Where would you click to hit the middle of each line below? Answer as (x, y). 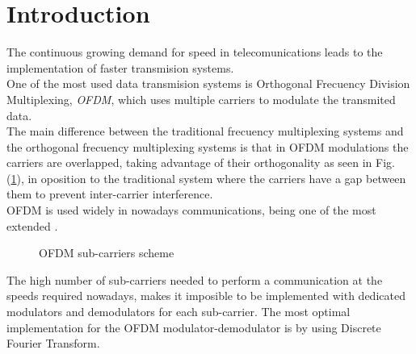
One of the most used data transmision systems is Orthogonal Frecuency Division (208, 83)
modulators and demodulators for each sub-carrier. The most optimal (179, 312)
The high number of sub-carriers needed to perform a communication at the (195, 279)
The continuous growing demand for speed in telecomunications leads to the (195, 52)
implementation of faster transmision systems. (120, 67)
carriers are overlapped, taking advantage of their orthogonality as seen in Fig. (201, 162)
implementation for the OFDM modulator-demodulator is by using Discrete (194, 327)
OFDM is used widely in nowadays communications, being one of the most (191, 210)
